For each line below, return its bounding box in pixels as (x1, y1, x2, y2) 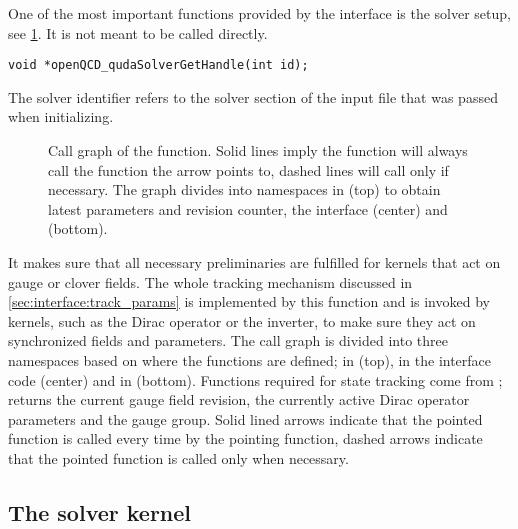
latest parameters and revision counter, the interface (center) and (48, 198, 448, 219)
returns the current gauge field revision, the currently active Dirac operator (8, 389, 470, 410)
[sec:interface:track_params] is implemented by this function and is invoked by (8, 291, 490, 312)
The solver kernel (8, 496, 192, 527)
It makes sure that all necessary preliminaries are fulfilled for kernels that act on (8, 252, 501, 272)
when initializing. (8, 106, 114, 127)
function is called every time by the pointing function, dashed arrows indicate (8, 428, 483, 449)
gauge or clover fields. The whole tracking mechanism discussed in (8, 271, 413, 292)
